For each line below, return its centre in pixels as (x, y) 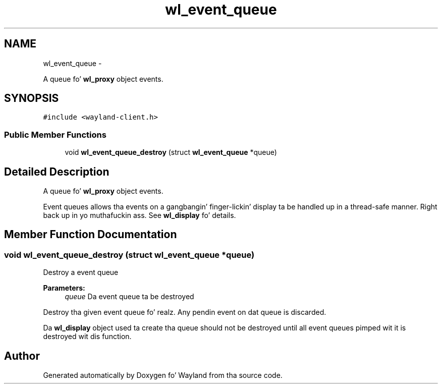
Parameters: (64, 288)
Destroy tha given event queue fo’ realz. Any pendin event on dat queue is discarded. (185, 312)
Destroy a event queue (81, 272)
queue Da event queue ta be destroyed (129, 297)
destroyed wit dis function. (87, 337)
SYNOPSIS (32, 98)
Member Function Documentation (91, 235)
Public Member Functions (55, 134)
